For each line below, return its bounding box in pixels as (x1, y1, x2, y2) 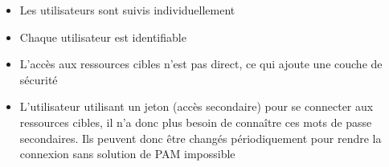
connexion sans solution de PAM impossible (19, 145, 235, 162)
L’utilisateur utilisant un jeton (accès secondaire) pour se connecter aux (19, 98, 374, 115)
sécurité (19, 71, 58, 88)
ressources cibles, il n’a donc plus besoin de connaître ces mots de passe (19, 113, 372, 130)
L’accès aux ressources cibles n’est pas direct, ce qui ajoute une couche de (19, 55, 383, 72)
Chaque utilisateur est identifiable (19, 28, 186, 45)
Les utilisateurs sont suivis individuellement (19, 2, 235, 18)
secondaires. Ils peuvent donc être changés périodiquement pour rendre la (19, 129, 382, 146)
